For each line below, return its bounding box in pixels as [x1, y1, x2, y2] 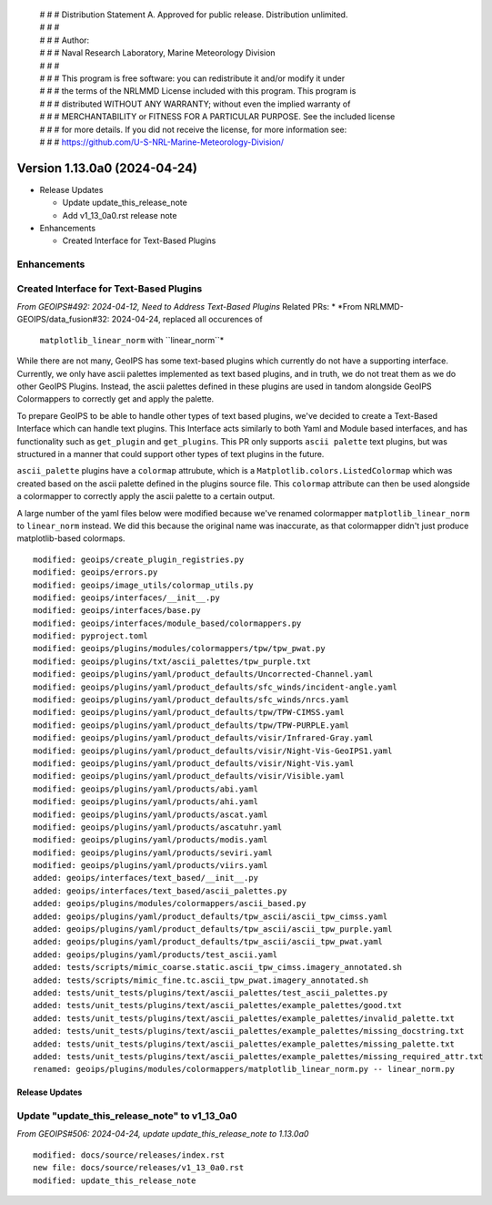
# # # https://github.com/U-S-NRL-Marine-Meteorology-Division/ [39, 137, 285, 148]
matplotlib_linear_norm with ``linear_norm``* [39, 334, 225, 345]
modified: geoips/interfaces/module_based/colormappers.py [33, 618, 302, 628]
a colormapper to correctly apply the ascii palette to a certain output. [16, 491, 276, 502]
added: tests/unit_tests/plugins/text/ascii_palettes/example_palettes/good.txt [33, 1000, 403, 1011]
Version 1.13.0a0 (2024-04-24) [16, 160, 198, 176]
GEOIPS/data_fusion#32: [16, 314, 110, 325]
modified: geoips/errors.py [33, 567, 158, 577]
